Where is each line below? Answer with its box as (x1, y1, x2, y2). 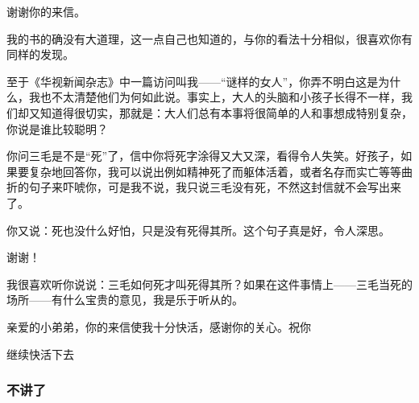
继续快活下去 (6, 345, 74, 362)
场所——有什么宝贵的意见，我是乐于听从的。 (6, 291, 243, 308)
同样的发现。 (6, 46, 74, 63)
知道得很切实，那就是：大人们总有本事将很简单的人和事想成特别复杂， (39, 104, 413, 121)
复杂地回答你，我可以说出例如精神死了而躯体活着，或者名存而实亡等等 (28, 162, 401, 179)
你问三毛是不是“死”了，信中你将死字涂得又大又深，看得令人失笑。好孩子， (6, 147, 401, 164)
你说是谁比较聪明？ (6, 120, 108, 137)
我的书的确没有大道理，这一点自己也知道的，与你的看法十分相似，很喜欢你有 (6, 30, 413, 47)
